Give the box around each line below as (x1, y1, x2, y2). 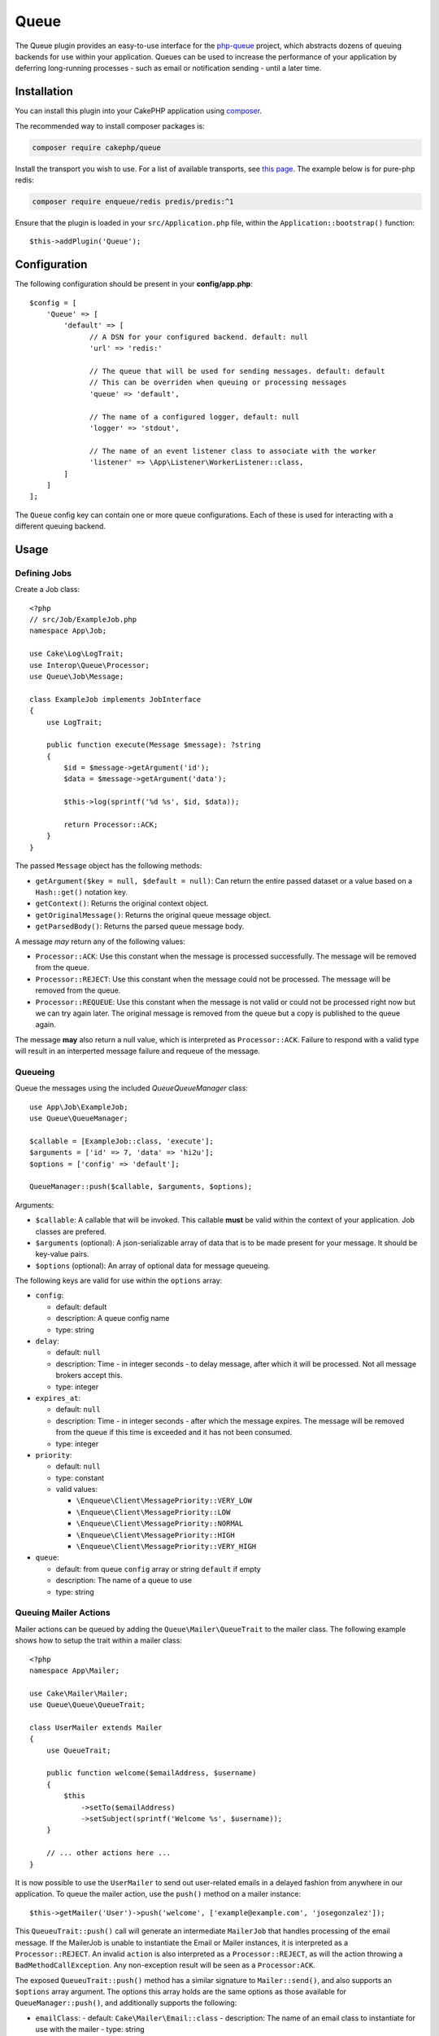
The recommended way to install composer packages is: (15, 121, 205, 130)
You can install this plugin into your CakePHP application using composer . (15, 106, 263, 116)
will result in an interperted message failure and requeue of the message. (15, 1047, 260, 1056)
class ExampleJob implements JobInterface (29, 695, 202, 704)
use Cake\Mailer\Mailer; (29, 1688, 128, 1698)
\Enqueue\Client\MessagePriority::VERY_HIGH (76, 1542, 257, 1551)
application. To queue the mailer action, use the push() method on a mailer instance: (15, 1889, 301, 1899)
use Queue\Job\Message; (29, 672, 124, 681)
